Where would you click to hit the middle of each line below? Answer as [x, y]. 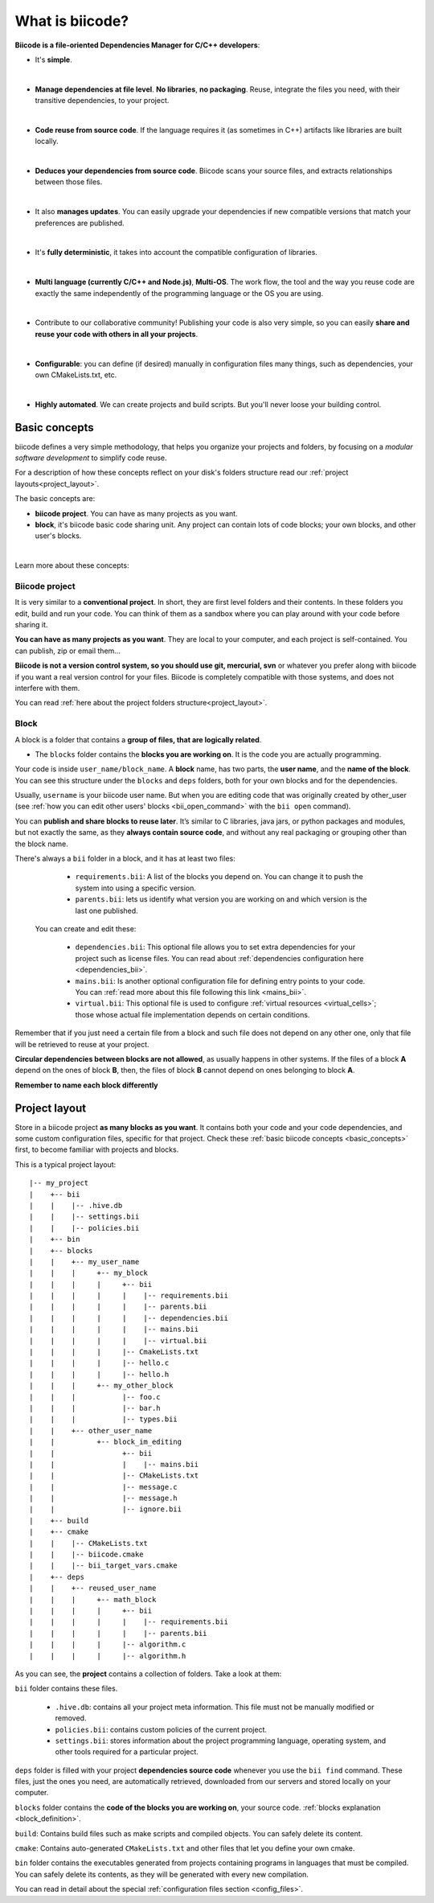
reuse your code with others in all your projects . [117, 334]
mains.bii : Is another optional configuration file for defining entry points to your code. [220, 980]
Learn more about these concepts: [72, 565]
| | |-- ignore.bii [106, 1509]
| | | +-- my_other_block [101, 1386]
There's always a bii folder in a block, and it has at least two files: [125, 859]
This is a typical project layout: [66, 1164]
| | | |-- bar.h [95, 1408]
